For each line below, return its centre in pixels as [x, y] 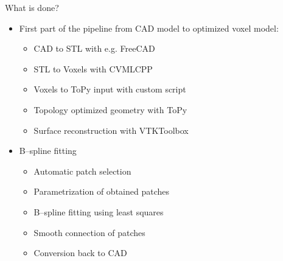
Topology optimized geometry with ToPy [110, 109]
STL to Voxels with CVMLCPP [93, 68]
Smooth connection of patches [89, 232]
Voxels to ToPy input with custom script [110, 89]
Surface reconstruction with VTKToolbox [111, 130]
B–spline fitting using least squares [99, 211]
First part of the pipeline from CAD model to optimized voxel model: [149, 28]
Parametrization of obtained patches [102, 191]
